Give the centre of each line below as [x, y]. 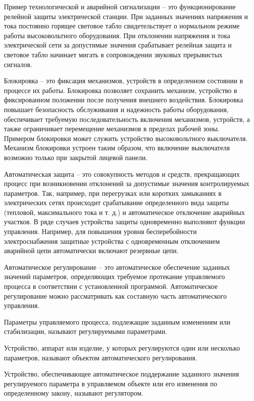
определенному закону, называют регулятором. [74, 393]
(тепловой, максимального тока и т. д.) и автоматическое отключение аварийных [125, 212]
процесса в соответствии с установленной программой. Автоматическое [111, 286]
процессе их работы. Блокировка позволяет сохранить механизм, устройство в [121, 90]
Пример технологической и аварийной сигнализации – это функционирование [120, 6]
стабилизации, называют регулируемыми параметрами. [86, 331]
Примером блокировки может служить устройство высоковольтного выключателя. [126, 138]
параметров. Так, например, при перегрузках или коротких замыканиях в [113, 193]
